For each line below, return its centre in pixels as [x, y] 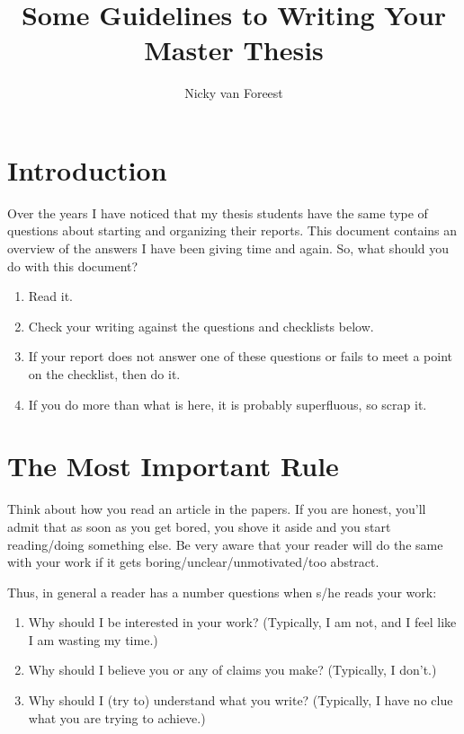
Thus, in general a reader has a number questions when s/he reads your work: [222, 592]
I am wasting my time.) [93, 639]
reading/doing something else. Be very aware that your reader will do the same [225, 544]
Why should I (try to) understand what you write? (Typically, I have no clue [241, 700]
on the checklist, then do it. [104, 374]
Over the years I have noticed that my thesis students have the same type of [218, 212]
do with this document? [73, 265]
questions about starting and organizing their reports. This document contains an [232, 230]
